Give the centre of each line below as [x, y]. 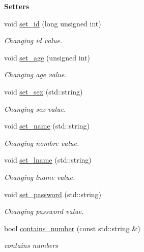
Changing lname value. [40, 177]
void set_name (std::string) [47, 126]
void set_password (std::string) [53, 194]
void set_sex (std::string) [44, 91]
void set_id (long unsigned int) [53, 23]
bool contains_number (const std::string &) [72, 228]
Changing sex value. [35, 108]
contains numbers [31, 245]
